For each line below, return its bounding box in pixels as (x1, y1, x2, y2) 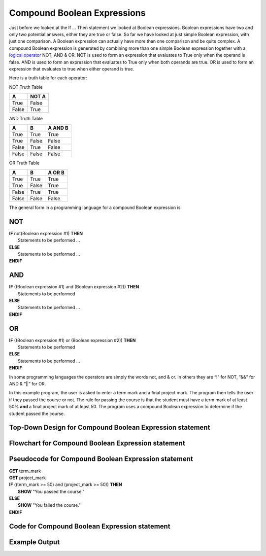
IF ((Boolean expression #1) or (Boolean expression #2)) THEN (9, 337, 136, 343)
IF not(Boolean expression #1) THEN (9, 230, 83, 236)
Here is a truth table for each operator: (9, 75, 87, 81)
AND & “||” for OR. (9, 381, 46, 387)
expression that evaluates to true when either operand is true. (9, 66, 134, 71)
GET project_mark (9, 475, 46, 481)
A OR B (48, 169, 65, 176)
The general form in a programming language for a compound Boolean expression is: (9, 205, 182, 210)
